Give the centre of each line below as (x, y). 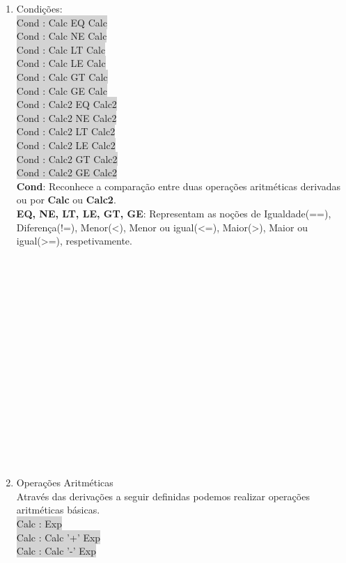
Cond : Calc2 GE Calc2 (66, 172)
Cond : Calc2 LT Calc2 (66, 131)
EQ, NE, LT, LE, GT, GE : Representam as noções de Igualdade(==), (174, 213)
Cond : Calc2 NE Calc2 (66, 117)
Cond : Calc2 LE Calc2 (66, 145)
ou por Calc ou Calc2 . (66, 200)
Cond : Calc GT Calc (62, 76)
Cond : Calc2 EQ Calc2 (66, 104)
